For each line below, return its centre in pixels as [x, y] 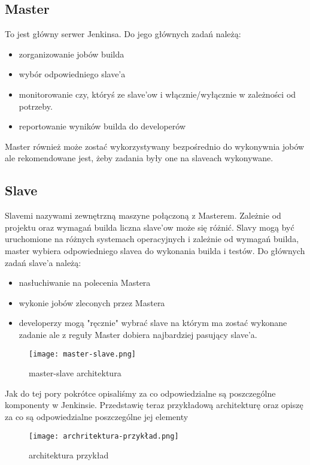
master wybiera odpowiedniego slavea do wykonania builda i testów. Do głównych [155, 250]
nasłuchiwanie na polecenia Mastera [85, 283]
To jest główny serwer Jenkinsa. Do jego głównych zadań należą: [123, 34]
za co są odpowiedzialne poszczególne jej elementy [97, 416]
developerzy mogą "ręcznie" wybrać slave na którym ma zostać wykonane [153, 323]
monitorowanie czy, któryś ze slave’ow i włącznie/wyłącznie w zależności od [157, 94]
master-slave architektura [75, 373]
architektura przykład [69, 455]
